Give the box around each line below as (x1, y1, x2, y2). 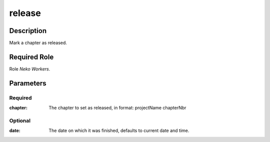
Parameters (9, 79, 46, 87)
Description (9, 26, 47, 35)
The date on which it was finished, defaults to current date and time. (48, 127, 189, 133)
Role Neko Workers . (9, 65, 50, 72)
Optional (9, 117, 31, 124)
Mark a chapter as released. (9, 40, 67, 46)
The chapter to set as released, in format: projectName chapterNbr (48, 105, 186, 111)
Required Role (9, 52, 54, 61)
